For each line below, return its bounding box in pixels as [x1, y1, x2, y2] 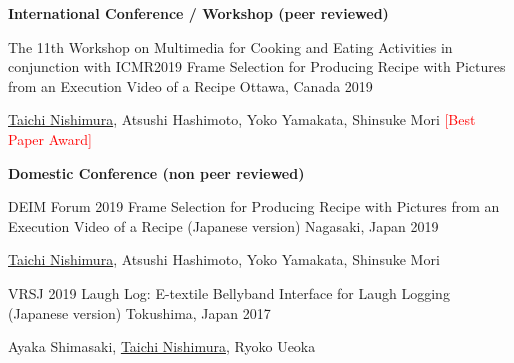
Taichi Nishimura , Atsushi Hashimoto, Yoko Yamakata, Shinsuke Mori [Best [8, 109, 476, 130]
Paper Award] [8, 128, 92, 149]
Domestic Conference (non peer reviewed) [8, 162, 305, 183]
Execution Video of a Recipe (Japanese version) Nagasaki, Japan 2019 [8, 215, 439, 236]
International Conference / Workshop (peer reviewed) [8, 3, 389, 23]
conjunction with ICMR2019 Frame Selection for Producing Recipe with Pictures [8, 56, 506, 77]
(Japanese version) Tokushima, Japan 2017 [8, 302, 271, 323]
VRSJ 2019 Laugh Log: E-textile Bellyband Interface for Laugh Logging [8, 282, 450, 303]
